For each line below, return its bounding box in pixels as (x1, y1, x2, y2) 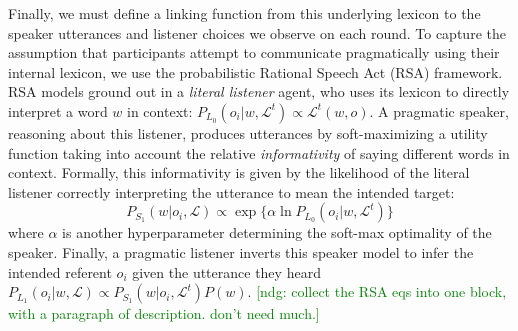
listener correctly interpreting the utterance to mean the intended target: (8, 181, 455, 202)
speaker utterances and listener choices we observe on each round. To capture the (8, 22, 506, 43)
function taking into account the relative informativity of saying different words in (8, 142, 510, 163)
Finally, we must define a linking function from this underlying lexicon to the (8, 3, 481, 23)
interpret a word (8, 100, 108, 121)
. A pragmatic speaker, (369, 100, 509, 121)
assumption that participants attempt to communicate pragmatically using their (8, 42, 500, 63)
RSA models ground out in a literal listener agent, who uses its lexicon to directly (8, 81, 510, 102)
